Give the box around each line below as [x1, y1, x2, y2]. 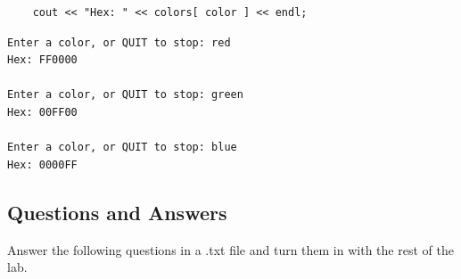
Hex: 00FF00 [7, 105, 78, 119]
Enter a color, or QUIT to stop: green [7, 88, 243, 102]
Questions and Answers [7, 198, 227, 226]
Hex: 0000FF [7, 158, 78, 171]
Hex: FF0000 [7, 53, 78, 67]
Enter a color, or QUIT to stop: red [7, 36, 231, 49]
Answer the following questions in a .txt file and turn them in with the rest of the [7, 240, 454, 258]
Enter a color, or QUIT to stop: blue [7, 141, 237, 154]
